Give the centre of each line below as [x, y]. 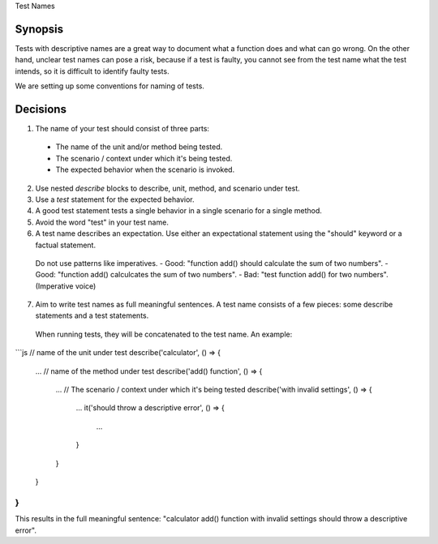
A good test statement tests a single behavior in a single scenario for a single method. [178, 211]
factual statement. [66, 245]
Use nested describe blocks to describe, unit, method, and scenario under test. [167, 188]
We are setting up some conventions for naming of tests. [109, 86]
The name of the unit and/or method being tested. [139, 147]
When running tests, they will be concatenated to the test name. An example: [164, 334]
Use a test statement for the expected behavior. [115, 199]
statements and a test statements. [92, 315]
